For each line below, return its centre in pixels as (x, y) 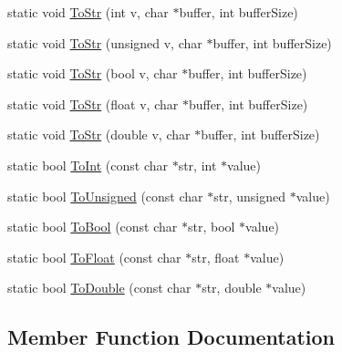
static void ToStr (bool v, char (93, 73)
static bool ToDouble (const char (99, 288)
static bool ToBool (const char (93, 227)
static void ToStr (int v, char (88, 12)
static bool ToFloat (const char (94, 257)
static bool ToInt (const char (88, 165)
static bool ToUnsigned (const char (105, 196)
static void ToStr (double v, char (99, 135)
